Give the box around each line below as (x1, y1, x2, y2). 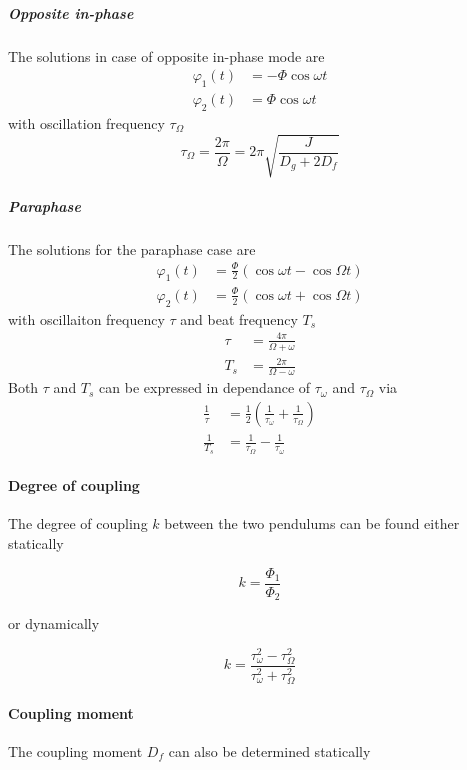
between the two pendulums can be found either (164, 513, 460, 534)
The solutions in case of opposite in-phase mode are (8, 45, 325, 66)
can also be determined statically (168, 740, 371, 761)
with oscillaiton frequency (8, 308, 165, 329)
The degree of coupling (8, 513, 148, 534)
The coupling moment (8, 740, 143, 761)
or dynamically (8, 613, 100, 634)
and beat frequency (180, 308, 298, 329)
